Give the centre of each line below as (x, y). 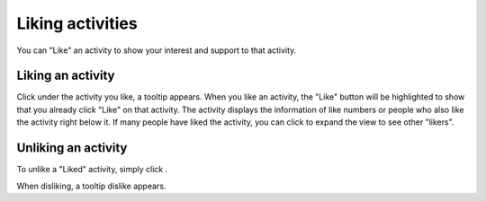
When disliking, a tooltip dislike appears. (91, 186)
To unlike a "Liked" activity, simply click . (92, 170)
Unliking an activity (72, 148)
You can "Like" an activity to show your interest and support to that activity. (157, 50)
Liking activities (77, 23)
